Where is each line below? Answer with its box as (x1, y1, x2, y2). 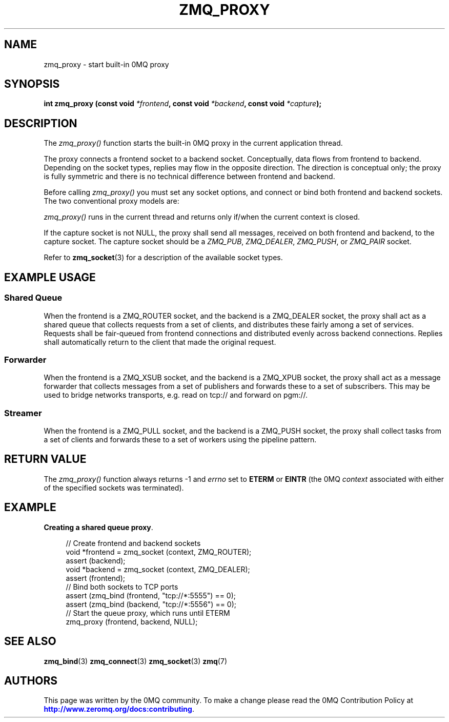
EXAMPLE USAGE (4, 270, 96, 284)
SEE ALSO (4, 635, 56, 648)
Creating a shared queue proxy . (44, 522, 153, 532)
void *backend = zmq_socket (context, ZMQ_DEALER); (66, 564, 250, 574)
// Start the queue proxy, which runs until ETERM (66, 608, 230, 617)
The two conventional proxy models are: (44, 197, 179, 206)
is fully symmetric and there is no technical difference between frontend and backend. (44, 172, 335, 181)
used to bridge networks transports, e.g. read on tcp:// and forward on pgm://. (44, 391, 308, 400)
